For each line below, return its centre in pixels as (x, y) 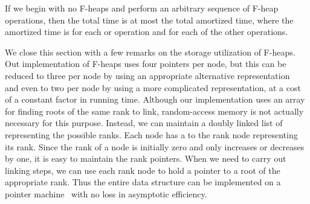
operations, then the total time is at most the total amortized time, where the (149, 20)
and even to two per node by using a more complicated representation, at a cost (153, 87)
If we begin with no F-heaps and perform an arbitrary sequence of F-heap (142, 8)
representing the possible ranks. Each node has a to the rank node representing (151, 134)
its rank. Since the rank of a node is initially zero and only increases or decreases (155, 146)
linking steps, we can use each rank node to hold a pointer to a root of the (143, 170)
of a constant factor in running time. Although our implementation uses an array (155, 99)
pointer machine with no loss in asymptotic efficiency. (106, 193)
